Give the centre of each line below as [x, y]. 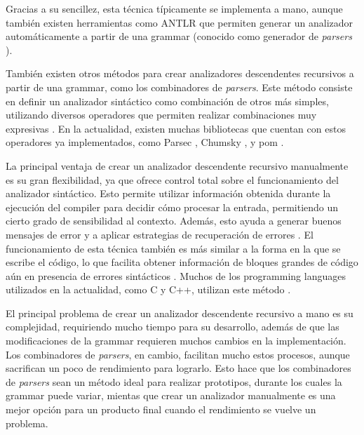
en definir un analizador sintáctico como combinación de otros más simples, [167, 101]
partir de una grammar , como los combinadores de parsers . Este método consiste [179, 87]
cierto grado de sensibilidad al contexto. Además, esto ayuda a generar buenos [174, 221]
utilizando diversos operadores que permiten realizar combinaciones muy [161, 115]
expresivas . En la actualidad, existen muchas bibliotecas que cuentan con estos [176, 128]
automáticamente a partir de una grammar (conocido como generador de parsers [179, 36]
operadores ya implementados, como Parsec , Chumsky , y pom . [145, 142]
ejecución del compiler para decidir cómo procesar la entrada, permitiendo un [172, 207]
